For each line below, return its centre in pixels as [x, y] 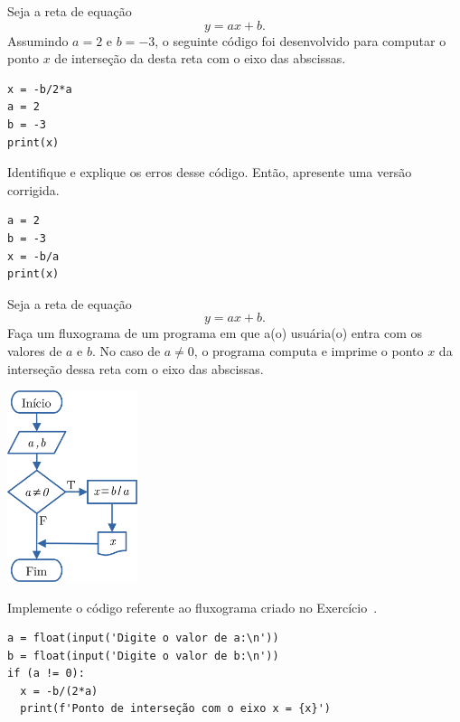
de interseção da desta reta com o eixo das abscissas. [200, 58]
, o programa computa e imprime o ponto [309, 350]
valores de [35, 350]
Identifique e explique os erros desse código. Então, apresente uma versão [210, 172]
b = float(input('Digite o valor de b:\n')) [143, 656]
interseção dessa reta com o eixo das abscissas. [136, 368]
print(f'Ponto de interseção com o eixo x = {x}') [175, 709]
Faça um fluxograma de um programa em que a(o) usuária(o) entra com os [215, 333]
